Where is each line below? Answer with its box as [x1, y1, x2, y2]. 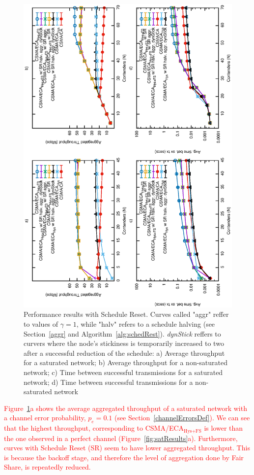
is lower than [204, 423, 243, 433]
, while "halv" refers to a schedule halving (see [76, 319, 215, 329]
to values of [24, 319, 58, 329]
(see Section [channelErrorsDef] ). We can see [114, 412, 250, 423]
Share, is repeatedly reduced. [4, 462, 91, 472]
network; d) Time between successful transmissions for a [24, 376, 193, 387]
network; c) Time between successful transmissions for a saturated [24, 367, 223, 377]
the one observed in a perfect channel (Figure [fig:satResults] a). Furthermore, [4, 433, 238, 443]
